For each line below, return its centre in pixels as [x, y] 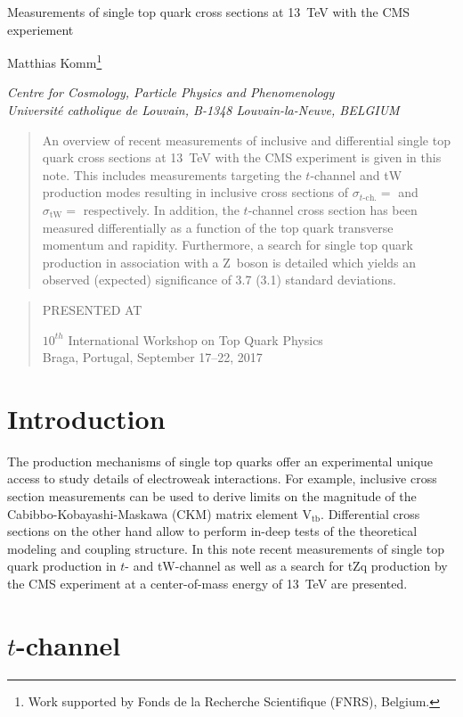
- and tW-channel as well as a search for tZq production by [286, 566]
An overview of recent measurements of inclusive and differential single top [246, 140]
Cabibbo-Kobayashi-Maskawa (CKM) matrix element [153, 513]
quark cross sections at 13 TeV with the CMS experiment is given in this [242, 157]
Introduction [86, 418]
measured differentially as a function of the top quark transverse [218, 227]
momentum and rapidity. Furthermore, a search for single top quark [227, 245]
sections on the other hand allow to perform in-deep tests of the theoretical [212, 531]
